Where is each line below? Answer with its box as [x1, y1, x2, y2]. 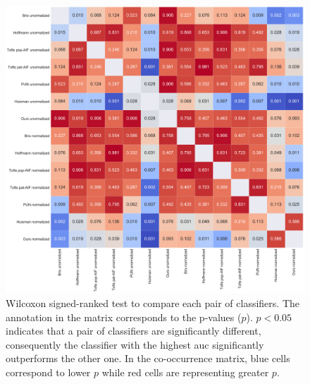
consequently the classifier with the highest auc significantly [6, 337, 264, 352]
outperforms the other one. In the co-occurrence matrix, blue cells [6, 351, 290, 366]
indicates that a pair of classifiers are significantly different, [6, 323, 261, 338]
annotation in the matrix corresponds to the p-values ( [6, 309, 242, 324]
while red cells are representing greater [101, 365, 269, 379]
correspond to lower [6, 365, 91, 379]
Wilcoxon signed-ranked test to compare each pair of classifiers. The [6, 296, 300, 311]
